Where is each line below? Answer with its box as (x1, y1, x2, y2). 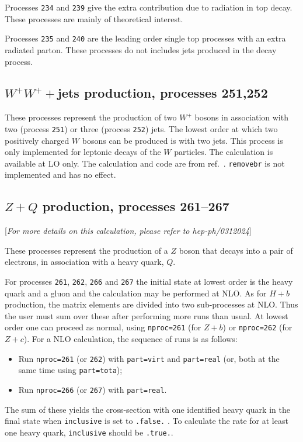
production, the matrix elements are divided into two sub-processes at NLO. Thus (5, 298, 298, 310)
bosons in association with (194, 111, 288, 123)
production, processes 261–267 (42, 197, 229, 215)
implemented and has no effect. (5, 168, 116, 181)
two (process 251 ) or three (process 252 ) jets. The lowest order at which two (5, 122, 278, 134)
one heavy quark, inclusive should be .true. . (5, 426, 173, 438)
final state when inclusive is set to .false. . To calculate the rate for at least (5, 415, 288, 427)
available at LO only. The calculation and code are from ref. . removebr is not (5, 157, 285, 169)
